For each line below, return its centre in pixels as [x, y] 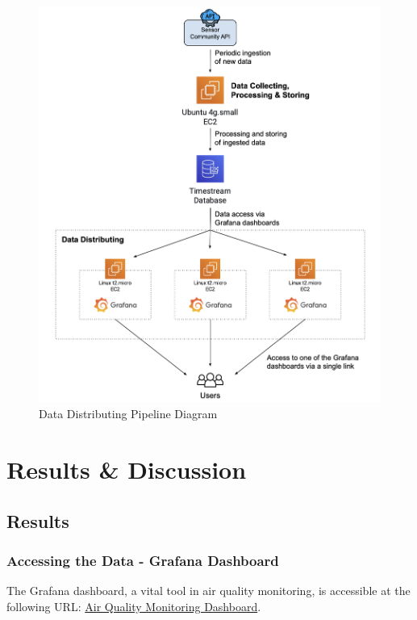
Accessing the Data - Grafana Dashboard [143, 560]
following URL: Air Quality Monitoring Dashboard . [134, 606]
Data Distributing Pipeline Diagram [128, 414]
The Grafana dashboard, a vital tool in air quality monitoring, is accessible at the [208, 591]
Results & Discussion [127, 469]
